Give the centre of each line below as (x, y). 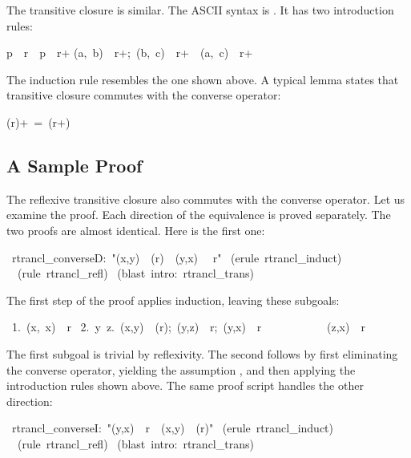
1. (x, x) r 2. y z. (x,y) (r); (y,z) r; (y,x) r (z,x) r (188, 327)
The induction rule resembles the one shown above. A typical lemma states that (203, 79)
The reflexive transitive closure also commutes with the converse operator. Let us (206, 199)
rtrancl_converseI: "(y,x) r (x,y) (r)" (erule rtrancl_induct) (172, 428)
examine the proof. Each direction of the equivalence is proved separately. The (199, 215)
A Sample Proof (75, 165)
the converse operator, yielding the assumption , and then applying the (181, 369)
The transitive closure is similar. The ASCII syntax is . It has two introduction (200, 10)
